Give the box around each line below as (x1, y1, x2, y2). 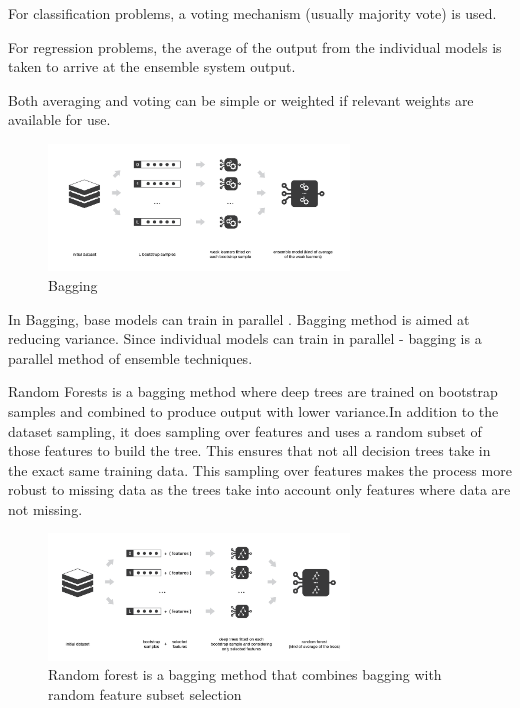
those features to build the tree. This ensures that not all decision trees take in (8, 440, 491, 461)
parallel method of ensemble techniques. (8, 347, 253, 368)
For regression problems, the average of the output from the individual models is (8, 36, 502, 57)
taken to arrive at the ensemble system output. (8, 56, 296, 77)
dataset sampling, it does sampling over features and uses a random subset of (8, 420, 482, 441)
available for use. (8, 109, 111, 130)
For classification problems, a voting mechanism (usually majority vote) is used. (8, 3, 497, 23)
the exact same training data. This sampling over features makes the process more (8, 459, 512, 480)
